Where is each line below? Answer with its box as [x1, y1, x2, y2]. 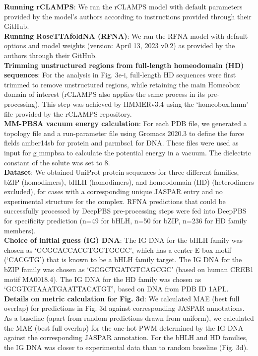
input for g [4, 147, 37, 157]
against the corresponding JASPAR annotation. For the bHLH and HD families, [4, 332, 248, 343]
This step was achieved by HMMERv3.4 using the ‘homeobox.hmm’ [42, 98, 249, 109]
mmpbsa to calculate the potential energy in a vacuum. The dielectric [39, 147, 251, 157]
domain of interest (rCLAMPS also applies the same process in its [4, 89, 205, 99]
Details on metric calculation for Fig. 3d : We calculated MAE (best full [4, 293, 240, 303]
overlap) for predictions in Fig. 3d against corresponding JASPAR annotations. [4, 303, 245, 313]
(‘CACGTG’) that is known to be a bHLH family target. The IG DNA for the [4, 254, 242, 265]
